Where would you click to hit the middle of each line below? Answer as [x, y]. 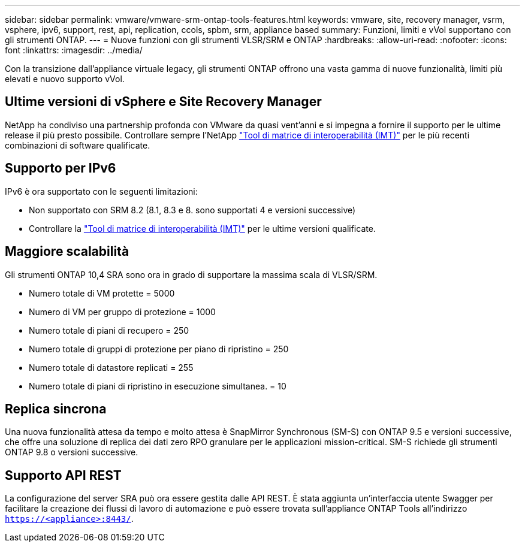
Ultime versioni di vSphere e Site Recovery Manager [163, 102]
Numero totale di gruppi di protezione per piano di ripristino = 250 [159, 349]
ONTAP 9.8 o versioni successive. [72, 452]
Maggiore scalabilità [67, 252]
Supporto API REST [63, 475]
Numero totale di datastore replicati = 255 [111, 367]
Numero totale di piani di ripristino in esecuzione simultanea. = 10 [158, 386]
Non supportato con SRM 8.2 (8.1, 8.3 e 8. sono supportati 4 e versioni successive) [192, 210]
